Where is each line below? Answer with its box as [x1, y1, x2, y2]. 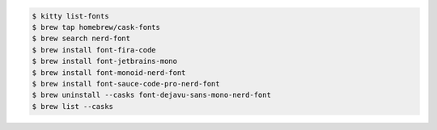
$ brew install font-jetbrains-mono [32, 57, 178, 66]
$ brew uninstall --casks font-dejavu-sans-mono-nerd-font [32, 90, 271, 100]
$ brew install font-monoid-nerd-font [32, 68, 186, 77]
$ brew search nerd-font [32, 34, 131, 44]
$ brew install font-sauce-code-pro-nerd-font [32, 79, 220, 88]
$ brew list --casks [32, 102, 113, 111]
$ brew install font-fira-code [32, 45, 157, 54]
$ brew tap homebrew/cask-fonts [32, 23, 161, 31]
